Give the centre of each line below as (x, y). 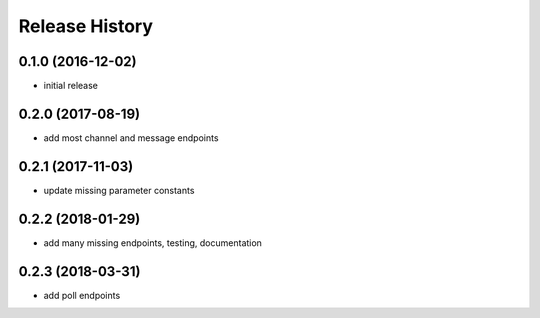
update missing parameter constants (119, 190)
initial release (71, 86)
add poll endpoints (82, 295)
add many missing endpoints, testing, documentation (152, 242)
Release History (86, 26)
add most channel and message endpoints (131, 137)
